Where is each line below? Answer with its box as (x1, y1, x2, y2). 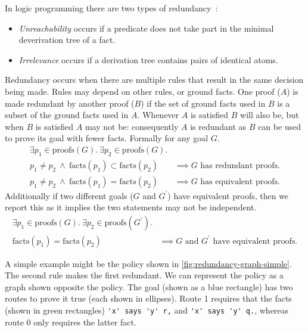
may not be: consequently (85, 120, 179, 132)
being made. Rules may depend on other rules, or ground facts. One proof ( (5, 85, 281, 97)
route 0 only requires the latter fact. (5, 315, 136, 328)
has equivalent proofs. (200, 177, 280, 186)
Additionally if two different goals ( (5, 189, 133, 201)
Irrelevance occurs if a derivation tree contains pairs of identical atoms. (18, 53, 278, 66)
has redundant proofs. (200, 161, 280, 170)
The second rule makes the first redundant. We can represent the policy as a (5, 269, 284, 281)
